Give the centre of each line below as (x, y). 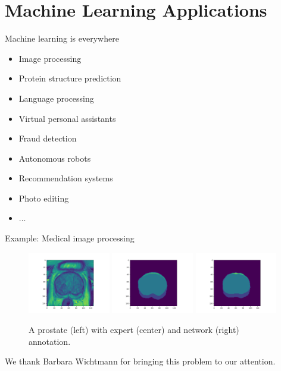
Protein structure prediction (70, 78)
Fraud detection (48, 138)
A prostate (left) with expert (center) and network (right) (134, 329)
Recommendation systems (66, 178)
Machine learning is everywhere (62, 38)
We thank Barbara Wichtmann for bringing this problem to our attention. (140, 361)
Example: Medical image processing (70, 238)
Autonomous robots (55, 158)
